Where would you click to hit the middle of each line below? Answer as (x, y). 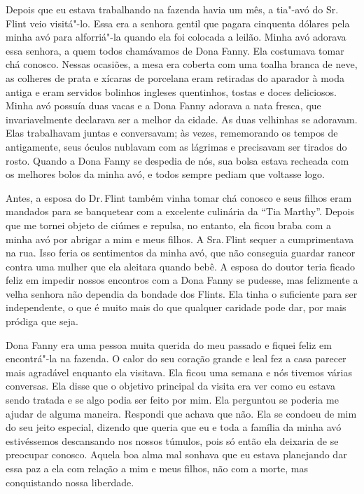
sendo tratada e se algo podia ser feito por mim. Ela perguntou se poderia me (172, 400)
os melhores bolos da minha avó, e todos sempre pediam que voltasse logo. (165, 174)
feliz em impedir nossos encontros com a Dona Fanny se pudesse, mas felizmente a (182, 280)
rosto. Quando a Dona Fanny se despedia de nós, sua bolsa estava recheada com (177, 160)
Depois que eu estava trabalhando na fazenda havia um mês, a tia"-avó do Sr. (172, 9)
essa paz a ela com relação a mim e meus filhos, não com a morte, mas (157, 468)
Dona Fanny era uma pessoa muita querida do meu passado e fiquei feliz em (169, 344)
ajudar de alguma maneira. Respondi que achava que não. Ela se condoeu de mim (181, 413)
